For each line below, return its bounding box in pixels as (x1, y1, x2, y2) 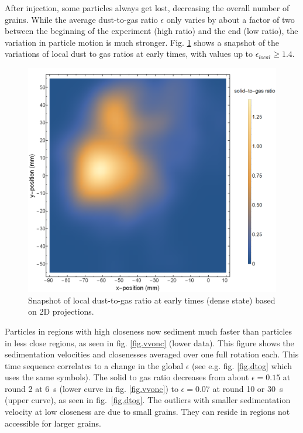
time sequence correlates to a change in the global (5, 359, 184, 371)
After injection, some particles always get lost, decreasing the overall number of (5, 2, 290, 13)
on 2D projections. (28, 305, 94, 318)
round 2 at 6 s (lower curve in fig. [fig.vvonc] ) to (5, 382, 178, 394)
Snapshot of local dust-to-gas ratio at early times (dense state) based (28, 294, 276, 306)
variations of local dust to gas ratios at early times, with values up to (5, 47, 253, 60)
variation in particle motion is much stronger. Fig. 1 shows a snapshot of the (5, 36, 280, 48)
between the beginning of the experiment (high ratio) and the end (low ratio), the (5, 25, 298, 37)
